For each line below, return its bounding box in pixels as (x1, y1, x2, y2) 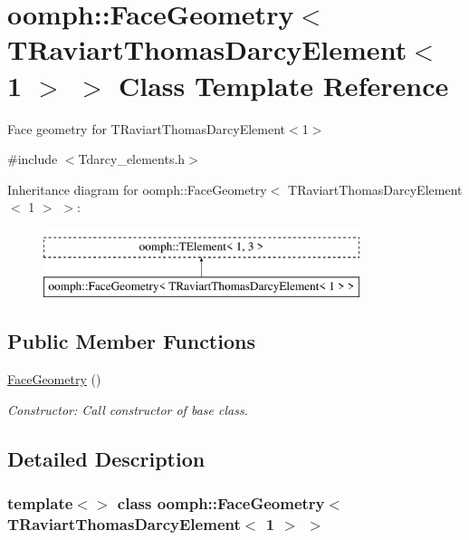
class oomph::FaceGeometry (117, 492, 325, 515)
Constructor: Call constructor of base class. (7, 400, 248, 419)
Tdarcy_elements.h (78, 149, 186, 169)
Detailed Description (7, 444, 206, 472)
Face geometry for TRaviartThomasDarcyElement (7, 119, 286, 138)
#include (7, 149, 58, 169)
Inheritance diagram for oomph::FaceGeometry (7, 179, 267, 198)
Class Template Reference (118, 66, 449, 103)
